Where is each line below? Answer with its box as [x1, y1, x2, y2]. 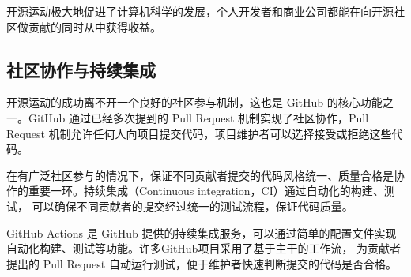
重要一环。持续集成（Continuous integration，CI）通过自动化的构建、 [28, 182, 384, 199]
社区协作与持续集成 [6, 57, 156, 81]
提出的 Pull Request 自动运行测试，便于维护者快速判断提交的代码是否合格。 [6, 255, 397, 271]
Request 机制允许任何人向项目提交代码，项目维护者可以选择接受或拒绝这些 [6, 125, 392, 141]
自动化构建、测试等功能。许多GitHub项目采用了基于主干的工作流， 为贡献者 [6, 240, 402, 256]
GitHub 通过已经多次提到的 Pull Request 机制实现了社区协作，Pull [28, 109, 369, 125]
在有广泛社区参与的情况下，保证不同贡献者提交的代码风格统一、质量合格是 [6, 167, 394, 183]
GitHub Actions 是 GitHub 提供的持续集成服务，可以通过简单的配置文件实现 [6, 224, 397, 241]
